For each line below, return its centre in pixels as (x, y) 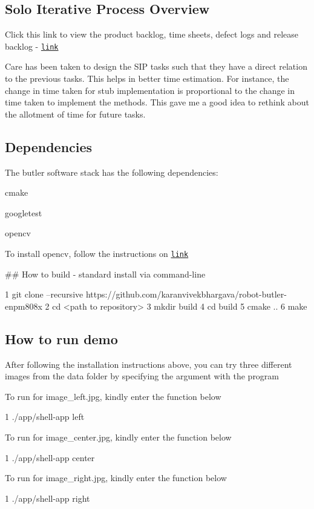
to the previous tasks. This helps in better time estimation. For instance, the (147, 78)
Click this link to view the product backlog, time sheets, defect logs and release (152, 34)
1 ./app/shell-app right (47, 498)
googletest (24, 212)
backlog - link (32, 46)
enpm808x (24, 306)
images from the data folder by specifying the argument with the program (142, 376)
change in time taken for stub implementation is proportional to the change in (150, 90)
